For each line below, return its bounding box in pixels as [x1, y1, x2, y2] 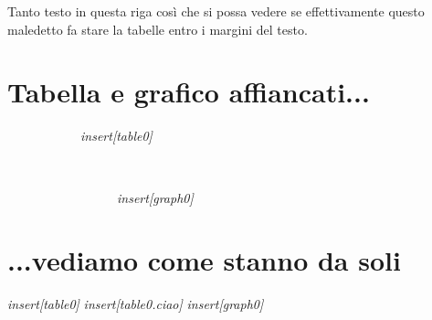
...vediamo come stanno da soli [7, 241, 401, 279]
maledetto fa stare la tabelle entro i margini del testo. [7, 19, 308, 38]
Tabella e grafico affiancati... [7, 73, 370, 111]
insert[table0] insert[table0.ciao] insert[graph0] [7, 294, 264, 314]
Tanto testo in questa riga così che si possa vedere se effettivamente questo [7, 2, 425, 20]
